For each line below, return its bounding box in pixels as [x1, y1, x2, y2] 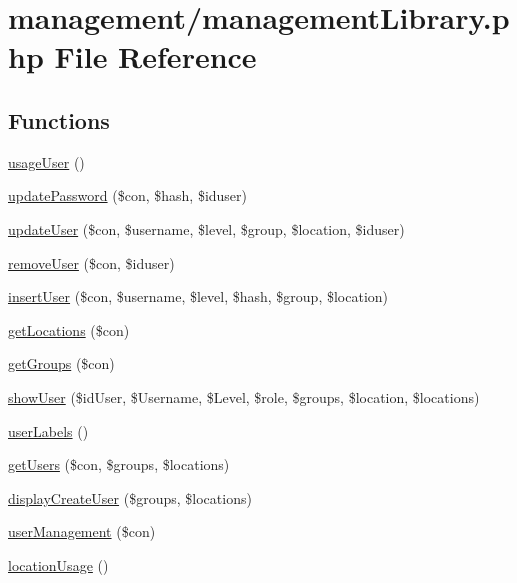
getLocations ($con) [8, 319, 130, 340]
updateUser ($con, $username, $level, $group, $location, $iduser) [8, 218, 405, 239]
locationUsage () [8, 554, 109, 575]
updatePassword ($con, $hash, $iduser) [8, 185, 248, 206]
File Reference [54, 36, 257, 77]
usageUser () [8, 151, 85, 172]
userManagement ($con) [8, 521, 156, 542]
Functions [8, 104, 110, 135]
